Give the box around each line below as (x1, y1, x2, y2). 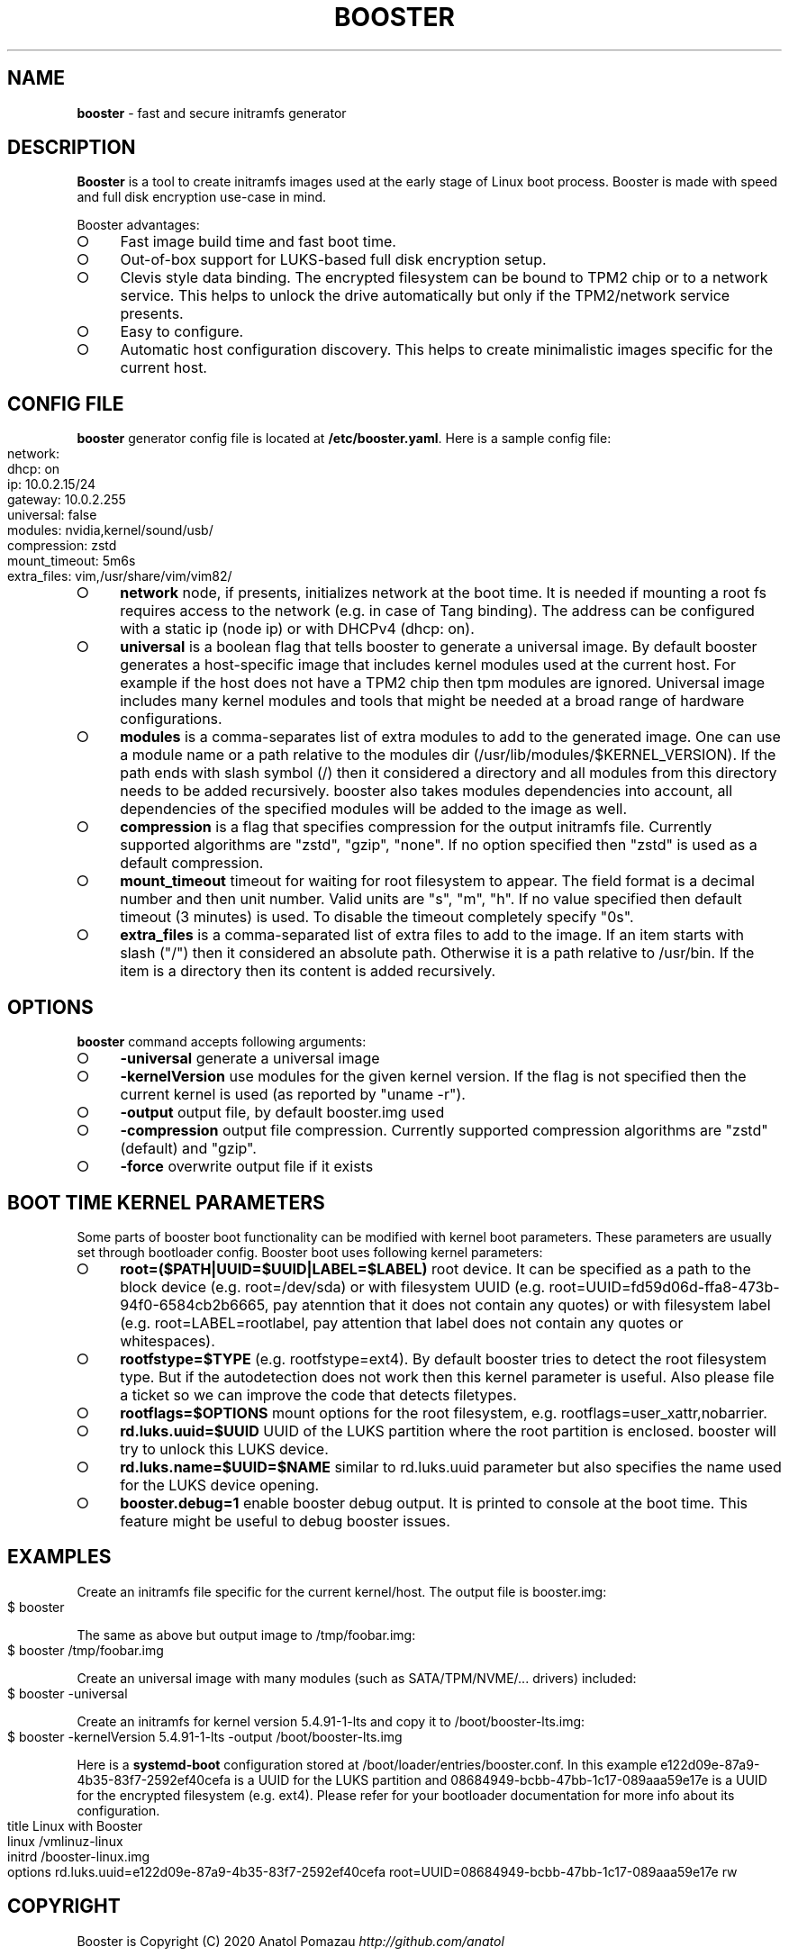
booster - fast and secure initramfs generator (77, 104, 347, 121)
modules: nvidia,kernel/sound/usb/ (7, 522, 213, 539)
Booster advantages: (77, 217, 200, 233)
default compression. (120, 854, 264, 873)
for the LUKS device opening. (120, 1475, 320, 1494)
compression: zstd (7, 538, 117, 554)
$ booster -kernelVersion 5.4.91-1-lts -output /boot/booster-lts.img (7, 1728, 403, 1744)
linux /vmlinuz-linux (7, 1833, 123, 1849)
